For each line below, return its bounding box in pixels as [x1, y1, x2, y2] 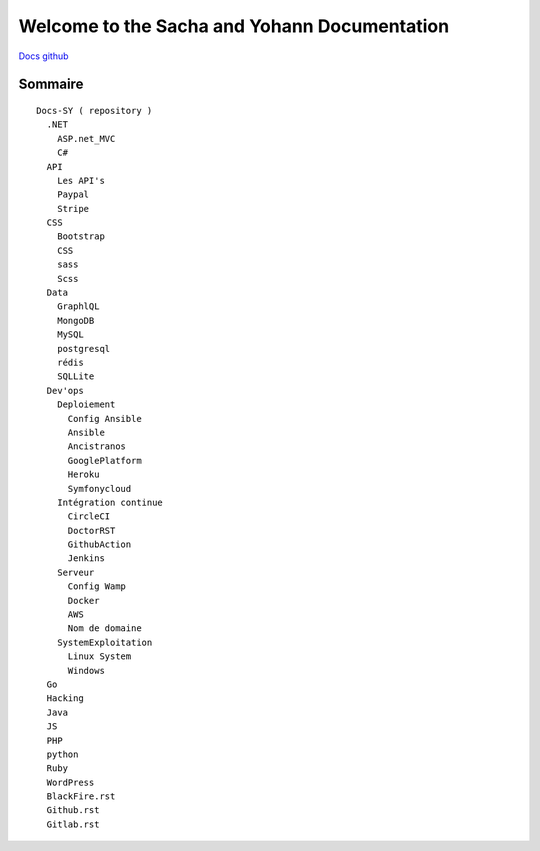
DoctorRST [67, 525, 116, 536]
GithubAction [67, 539, 132, 550]
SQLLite [56, 371, 95, 382]
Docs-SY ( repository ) [36, 105, 153, 116]
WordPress [46, 776, 95, 788]
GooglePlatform [67, 455, 142, 466]
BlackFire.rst [46, 791, 116, 802]
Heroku [67, 469, 100, 480]
